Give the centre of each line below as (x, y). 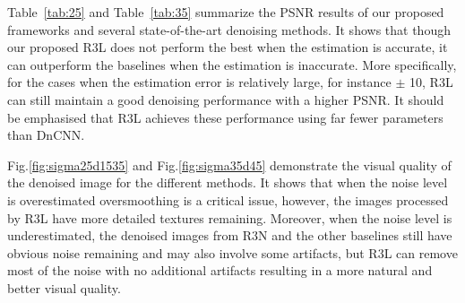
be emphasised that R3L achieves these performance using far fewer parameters (225, 117)
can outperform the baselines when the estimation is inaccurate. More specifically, (232, 64)
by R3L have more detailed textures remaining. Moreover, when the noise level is (230, 217)
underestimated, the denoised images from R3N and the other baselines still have (230, 235)
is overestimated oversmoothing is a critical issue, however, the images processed (228, 199)
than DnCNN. (46, 135)
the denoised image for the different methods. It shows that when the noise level (228, 182)
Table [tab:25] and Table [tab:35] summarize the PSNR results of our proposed (226, 12)
